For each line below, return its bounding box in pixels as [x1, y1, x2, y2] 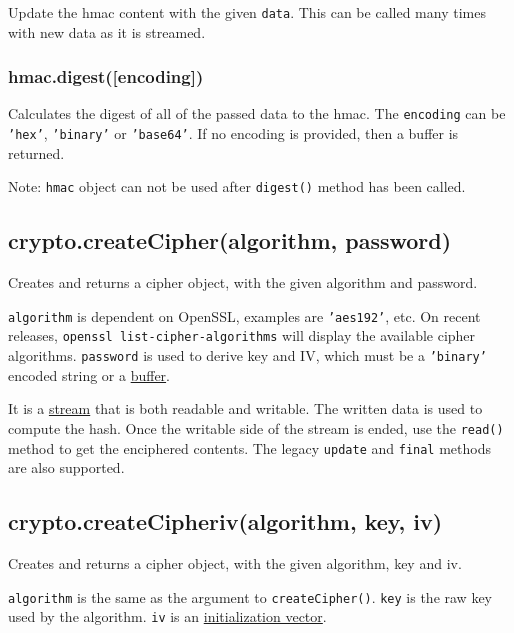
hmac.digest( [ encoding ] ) [8, 64, 204, 89]
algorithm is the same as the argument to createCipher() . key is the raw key [8, 586, 492, 607]
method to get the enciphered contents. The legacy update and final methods [8, 437, 491, 458]
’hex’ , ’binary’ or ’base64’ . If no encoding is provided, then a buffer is [8, 123, 459, 144]
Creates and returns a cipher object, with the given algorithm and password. [8, 272, 478, 293]
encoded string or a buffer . [8, 364, 170, 385]
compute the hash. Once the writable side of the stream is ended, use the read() [8, 417, 504, 438]
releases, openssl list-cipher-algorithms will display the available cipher [8, 325, 476, 346]
